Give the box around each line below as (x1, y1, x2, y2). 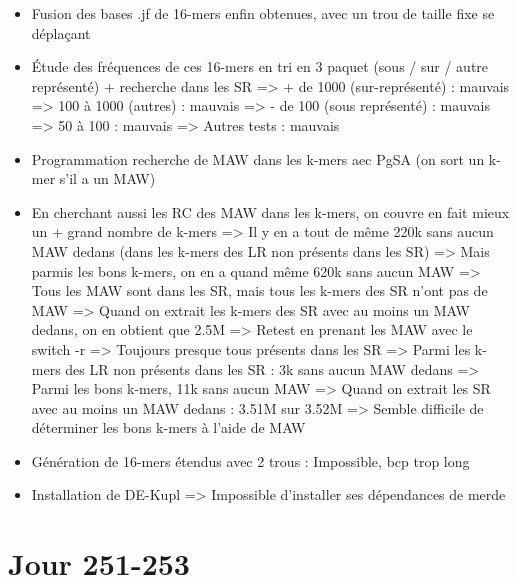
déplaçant (31, 22, 91, 43)
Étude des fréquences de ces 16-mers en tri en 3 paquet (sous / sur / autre (31, 56, 489, 77)
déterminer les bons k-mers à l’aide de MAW (31, 417, 306, 438)
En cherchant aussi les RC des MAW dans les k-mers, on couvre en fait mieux (31, 201, 510, 222)
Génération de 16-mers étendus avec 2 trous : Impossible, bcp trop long (31, 450, 470, 471)
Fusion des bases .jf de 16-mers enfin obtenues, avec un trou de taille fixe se (31, 3, 495, 23)
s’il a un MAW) (59, 168, 156, 189)
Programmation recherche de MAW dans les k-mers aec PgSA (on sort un (31, 148, 485, 169)
